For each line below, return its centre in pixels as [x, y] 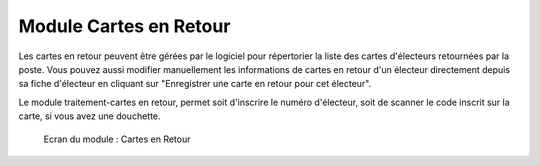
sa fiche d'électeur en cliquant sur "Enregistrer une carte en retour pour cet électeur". [195, 84]
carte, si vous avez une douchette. [89, 116]
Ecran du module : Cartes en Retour [117, 139]
